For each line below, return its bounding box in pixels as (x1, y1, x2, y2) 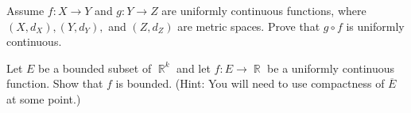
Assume (6, 2, 45, 18)
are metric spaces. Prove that (177, 17, 320, 34)
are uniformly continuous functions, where (161, 2, 366, 18)
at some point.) (6, 90, 81, 107)
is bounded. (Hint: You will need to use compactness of (115, 75, 385, 92)
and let (176, 59, 211, 76)
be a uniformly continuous (267, 59, 395, 76)
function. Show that (6, 75, 103, 92)
